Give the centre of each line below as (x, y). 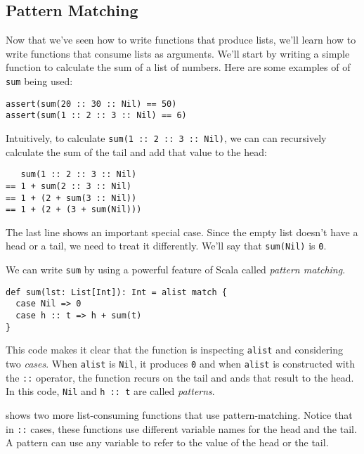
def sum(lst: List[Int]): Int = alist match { (116, 292)
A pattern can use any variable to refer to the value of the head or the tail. (167, 442)
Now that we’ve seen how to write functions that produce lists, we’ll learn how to (181, 40)
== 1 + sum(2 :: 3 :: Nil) (69, 186)
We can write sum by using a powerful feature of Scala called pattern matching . (176, 270)
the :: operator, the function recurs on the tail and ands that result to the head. (180, 377)
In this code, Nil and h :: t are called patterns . (110, 391)
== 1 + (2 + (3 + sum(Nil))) (74, 210)
